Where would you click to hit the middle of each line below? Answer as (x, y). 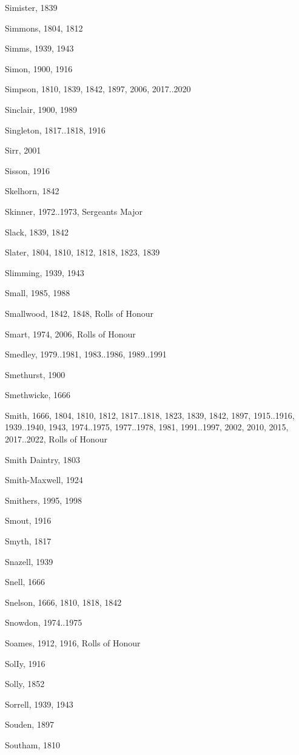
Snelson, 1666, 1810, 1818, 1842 (63, 602)
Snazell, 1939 (29, 561)
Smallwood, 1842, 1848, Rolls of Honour (79, 313)
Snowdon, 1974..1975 (44, 622)
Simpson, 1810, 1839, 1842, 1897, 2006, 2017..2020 (98, 89)
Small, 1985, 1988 (38, 293)
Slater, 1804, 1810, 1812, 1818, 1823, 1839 (82, 252)
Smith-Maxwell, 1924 (44, 480)
